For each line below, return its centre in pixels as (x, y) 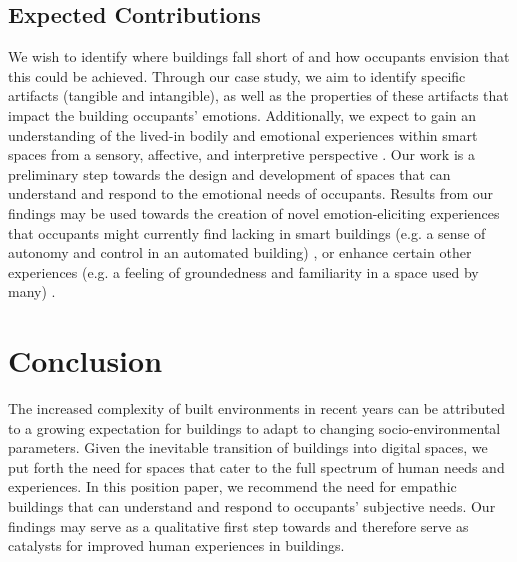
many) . (32, 291)
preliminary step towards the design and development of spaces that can (229, 173)
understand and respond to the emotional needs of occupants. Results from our (251, 193)
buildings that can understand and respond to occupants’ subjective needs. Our (252, 506)
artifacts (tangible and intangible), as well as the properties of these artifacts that (258, 95)
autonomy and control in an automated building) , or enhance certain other (240, 252)
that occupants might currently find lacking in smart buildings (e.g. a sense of (247, 232)
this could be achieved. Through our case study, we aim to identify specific (237, 75)
